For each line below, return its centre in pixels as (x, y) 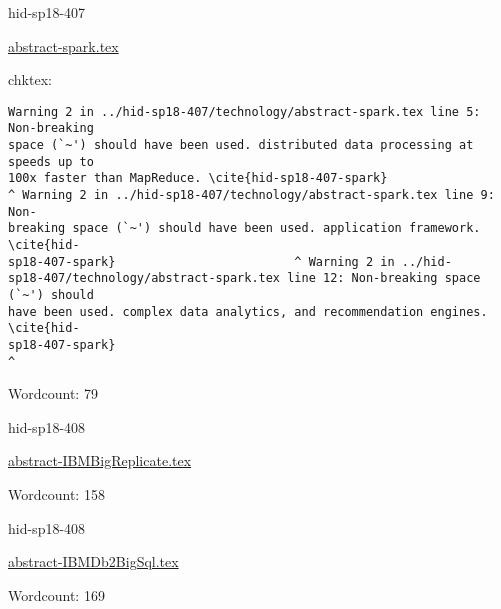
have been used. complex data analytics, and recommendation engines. (248, 311)
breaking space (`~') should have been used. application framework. (244, 228)
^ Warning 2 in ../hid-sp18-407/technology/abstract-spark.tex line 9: (251, 195)
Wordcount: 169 (56, 594)
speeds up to (51, 161)
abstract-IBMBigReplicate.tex (100, 460)
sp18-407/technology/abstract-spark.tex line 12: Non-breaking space (244, 278)
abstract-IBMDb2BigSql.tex (93, 561)
